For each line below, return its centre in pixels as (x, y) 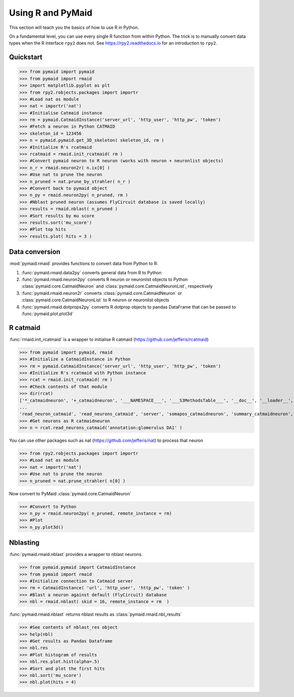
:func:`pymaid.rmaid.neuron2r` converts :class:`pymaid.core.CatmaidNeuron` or (102, 293)
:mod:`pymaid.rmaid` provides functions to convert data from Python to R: (84, 264)
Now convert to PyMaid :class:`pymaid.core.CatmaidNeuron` (70, 493)
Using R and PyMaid (51, 13)
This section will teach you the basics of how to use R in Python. (74, 27)
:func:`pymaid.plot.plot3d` (48, 313)
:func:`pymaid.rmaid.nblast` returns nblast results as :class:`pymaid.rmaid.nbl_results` (96, 614)
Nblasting (24, 543)
